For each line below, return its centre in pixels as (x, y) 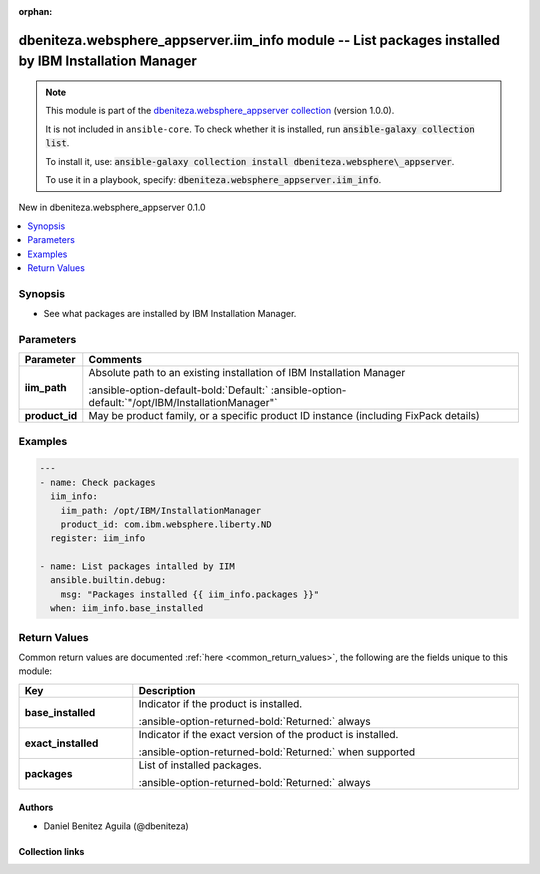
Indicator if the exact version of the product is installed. (268, 734)
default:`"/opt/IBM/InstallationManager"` (183, 403)
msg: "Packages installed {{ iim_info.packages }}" (190, 594)
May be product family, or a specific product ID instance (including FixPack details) (284, 416)
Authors (36, 807)
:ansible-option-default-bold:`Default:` (178, 390)
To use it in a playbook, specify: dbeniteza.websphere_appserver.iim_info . (213, 179)
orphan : (35, 11)
